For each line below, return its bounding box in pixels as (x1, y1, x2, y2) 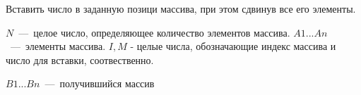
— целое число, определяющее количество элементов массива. (18, 25, 290, 39)
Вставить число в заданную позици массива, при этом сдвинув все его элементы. (6, 1, 356, 15)
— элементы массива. (10, 39, 106, 53)
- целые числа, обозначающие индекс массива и (130, 39, 336, 53)
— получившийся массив (45, 76, 155, 91)
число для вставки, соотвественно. (6, 52, 154, 67)
